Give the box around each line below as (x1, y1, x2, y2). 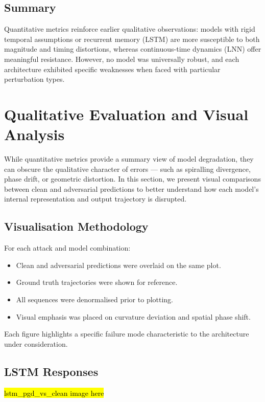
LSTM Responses (4, 363, 99, 379)
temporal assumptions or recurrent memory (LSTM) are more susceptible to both (4, 33, 260, 44)
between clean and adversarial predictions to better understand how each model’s (4, 183, 259, 194)
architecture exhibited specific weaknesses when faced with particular (4, 63, 221, 74)
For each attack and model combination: (4, 242, 131, 253)
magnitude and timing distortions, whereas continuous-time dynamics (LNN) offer (4, 43, 261, 54)
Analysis (4, 124, 65, 145)
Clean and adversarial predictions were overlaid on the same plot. (16, 259, 221, 270)
